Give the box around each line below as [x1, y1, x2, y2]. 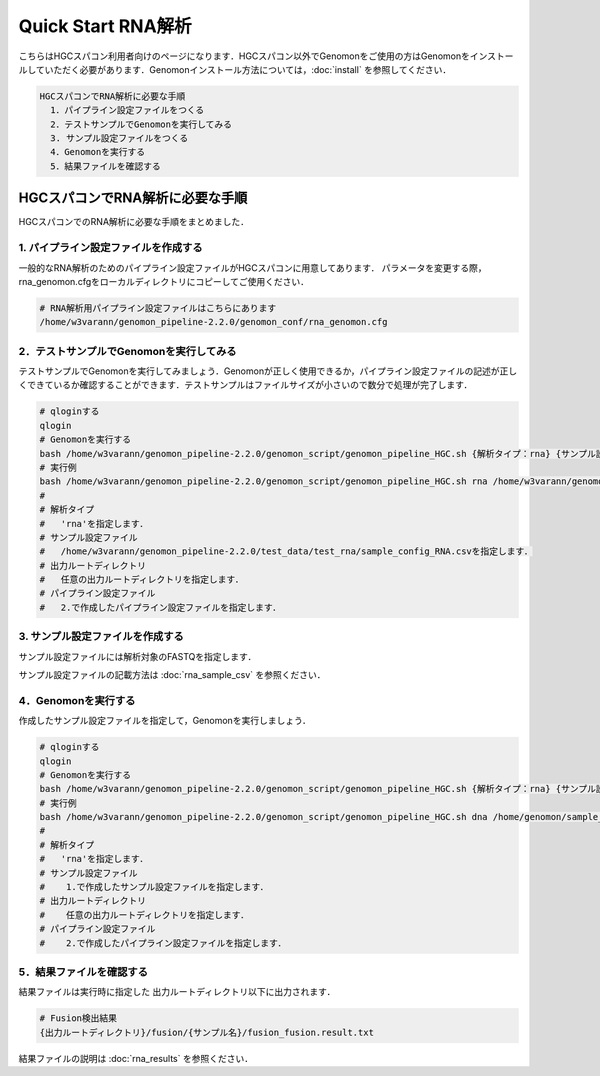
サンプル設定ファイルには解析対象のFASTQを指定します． [18, 650, 257, 662]
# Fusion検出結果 [39, 1013, 118, 1024]
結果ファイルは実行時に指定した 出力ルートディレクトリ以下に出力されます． [18, 986, 336, 998]
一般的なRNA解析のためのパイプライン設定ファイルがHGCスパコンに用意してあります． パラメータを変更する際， [18, 261, 487, 274]
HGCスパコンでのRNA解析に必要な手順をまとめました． [18, 216, 250, 228]
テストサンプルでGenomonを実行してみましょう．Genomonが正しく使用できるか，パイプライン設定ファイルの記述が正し [18, 365, 518, 377]
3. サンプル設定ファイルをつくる [50, 133, 189, 144]
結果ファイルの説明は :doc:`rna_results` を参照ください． [18, 1052, 254, 1064]
